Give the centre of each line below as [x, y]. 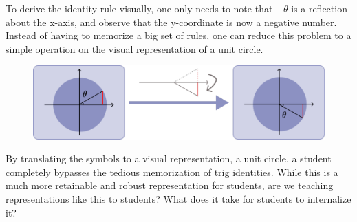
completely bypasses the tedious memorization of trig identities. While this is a [172, 171]
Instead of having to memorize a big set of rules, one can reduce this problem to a [178, 35]
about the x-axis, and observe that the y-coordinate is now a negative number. [171, 22]
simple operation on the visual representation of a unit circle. [134, 48]
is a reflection [319, 8]
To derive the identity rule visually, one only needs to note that [139, 8]
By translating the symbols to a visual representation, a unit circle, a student [169, 158]
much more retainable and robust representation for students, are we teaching [170, 185]
